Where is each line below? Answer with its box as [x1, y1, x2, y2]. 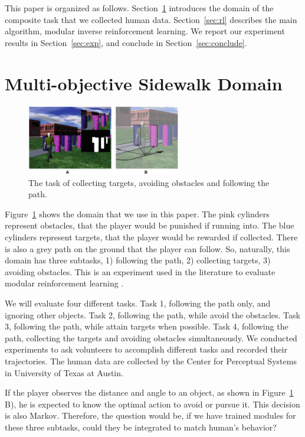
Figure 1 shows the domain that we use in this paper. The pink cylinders [5, 207, 270, 220]
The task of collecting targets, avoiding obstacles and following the [28, 176, 270, 188]
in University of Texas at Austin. [5, 366, 123, 379]
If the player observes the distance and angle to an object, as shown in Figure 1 [5, 386, 294, 399]
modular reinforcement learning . [5, 277, 124, 289]
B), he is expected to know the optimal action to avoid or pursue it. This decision [5, 397, 300, 410]
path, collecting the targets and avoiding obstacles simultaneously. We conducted [5, 331, 297, 344]
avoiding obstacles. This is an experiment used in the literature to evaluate [5, 265, 276, 278]
